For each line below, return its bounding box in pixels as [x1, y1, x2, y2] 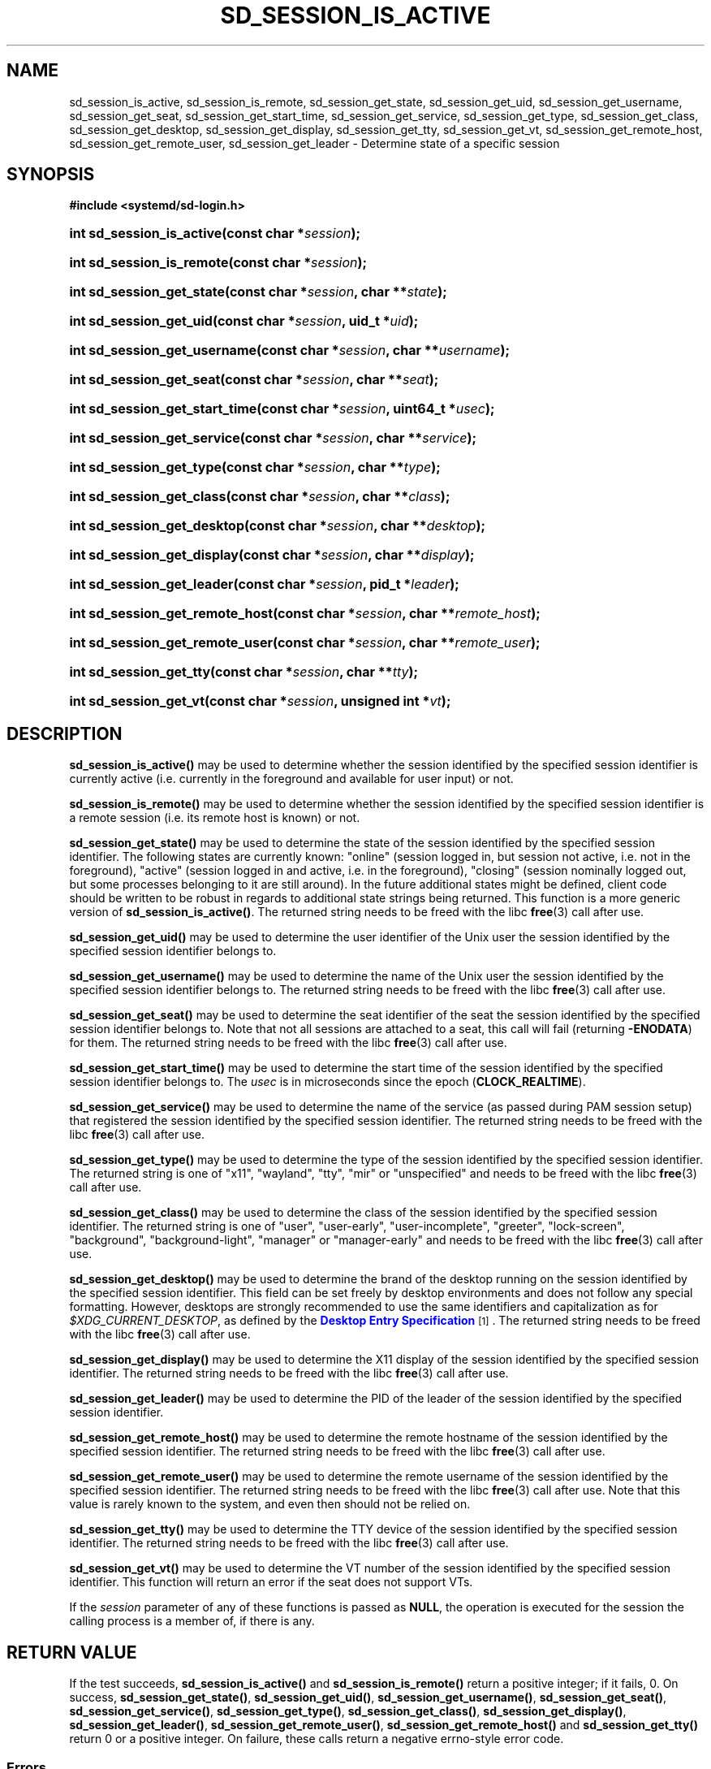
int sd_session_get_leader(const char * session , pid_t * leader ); [69, 576, 459, 593]
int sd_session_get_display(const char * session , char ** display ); [69, 547, 475, 564]
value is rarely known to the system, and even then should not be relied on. [69, 1497, 471, 1512]
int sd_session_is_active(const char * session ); [69, 225, 360, 242]
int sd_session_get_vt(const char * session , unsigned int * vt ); [69, 693, 451, 710]
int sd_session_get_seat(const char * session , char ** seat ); [69, 371, 439, 388]
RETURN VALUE [6, 1641, 137, 1663]
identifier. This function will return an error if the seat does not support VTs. [69, 1575, 473, 1590]
